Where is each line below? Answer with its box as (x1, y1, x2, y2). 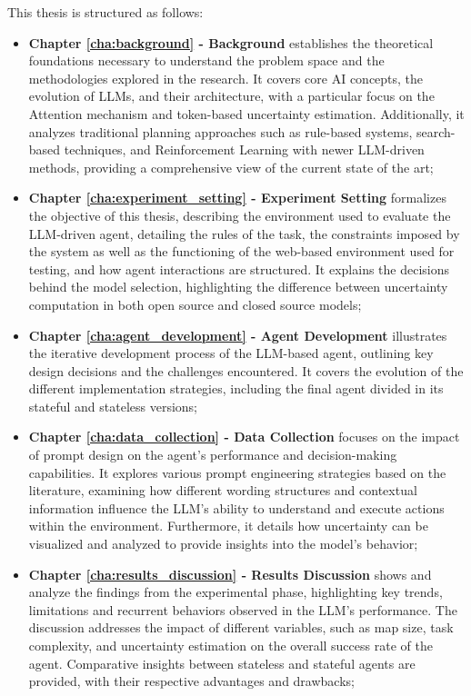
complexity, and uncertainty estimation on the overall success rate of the (28, 636, 433, 654)
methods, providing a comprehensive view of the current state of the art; (28, 157, 434, 176)
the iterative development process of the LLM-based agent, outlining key (28, 343, 434, 363)
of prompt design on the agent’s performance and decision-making (28, 445, 397, 464)
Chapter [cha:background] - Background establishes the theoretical (28, 33, 434, 52)
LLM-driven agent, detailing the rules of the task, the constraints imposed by (28, 224, 460, 243)
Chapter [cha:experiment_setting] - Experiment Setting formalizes (28, 188, 446, 207)
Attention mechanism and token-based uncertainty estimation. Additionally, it (28, 104, 465, 123)
